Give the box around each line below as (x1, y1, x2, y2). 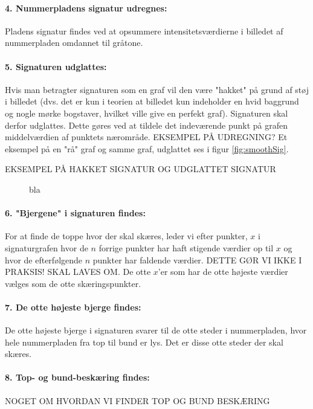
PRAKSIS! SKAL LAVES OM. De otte (5, 265, 151, 278)
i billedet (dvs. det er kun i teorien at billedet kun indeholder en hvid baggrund (5, 95, 299, 108)
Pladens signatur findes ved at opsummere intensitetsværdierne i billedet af (5, 24, 283, 37)
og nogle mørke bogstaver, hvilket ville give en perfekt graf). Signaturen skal (5, 106, 288, 119)
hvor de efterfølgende (5, 253, 83, 266)
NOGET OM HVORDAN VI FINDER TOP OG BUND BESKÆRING (5, 394, 270, 407)
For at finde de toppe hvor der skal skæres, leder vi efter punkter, (5, 230, 248, 242)
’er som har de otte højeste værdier (158, 265, 288, 278)
